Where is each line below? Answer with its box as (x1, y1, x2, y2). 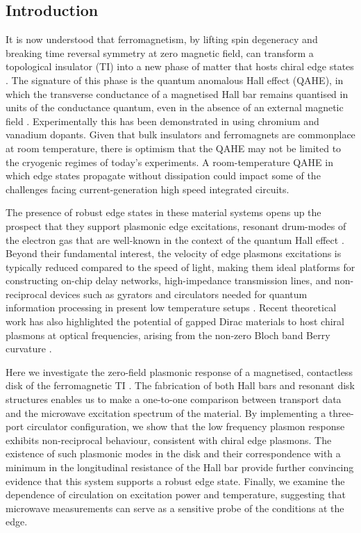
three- (328, 405, 354, 420)
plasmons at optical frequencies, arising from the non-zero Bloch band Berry (6, 327, 330, 342)
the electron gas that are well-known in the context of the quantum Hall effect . (6, 232, 344, 247)
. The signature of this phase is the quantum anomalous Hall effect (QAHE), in (6, 72, 344, 87)
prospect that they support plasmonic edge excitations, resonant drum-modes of (6, 218, 346, 233)
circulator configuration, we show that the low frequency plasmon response (26, 419, 345, 434)
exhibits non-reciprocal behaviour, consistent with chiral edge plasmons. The (6, 432, 332, 447)
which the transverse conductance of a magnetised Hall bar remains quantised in (6, 86, 349, 101)
